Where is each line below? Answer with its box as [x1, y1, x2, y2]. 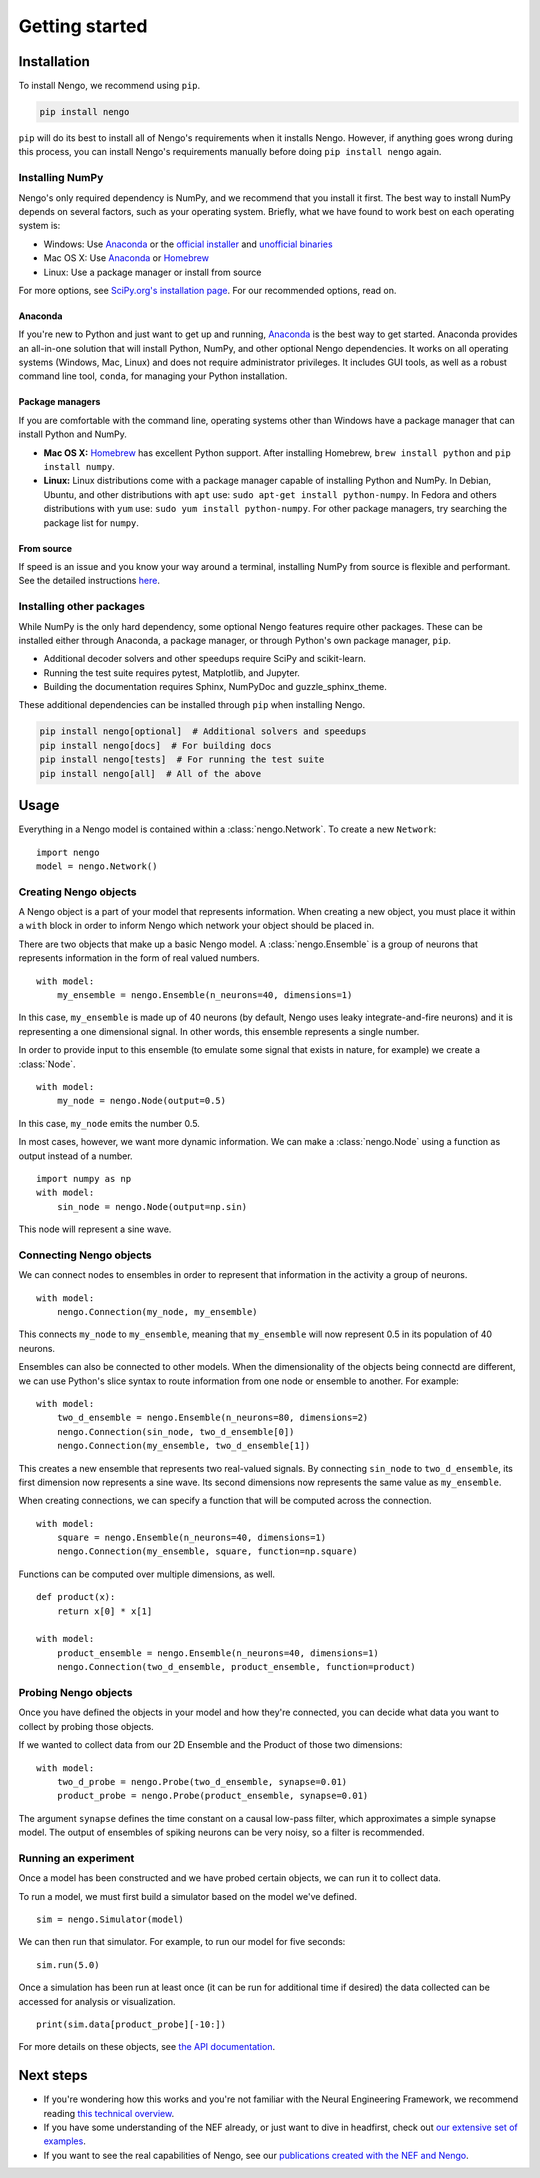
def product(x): [36, 1591, 116, 1603]
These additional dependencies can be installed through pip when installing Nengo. [18, 699, 365, 711]
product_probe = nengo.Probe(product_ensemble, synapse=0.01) [56, 1790, 369, 1802]
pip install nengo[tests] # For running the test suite [39, 754, 325, 765]
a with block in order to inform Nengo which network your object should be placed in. [18, 920, 375, 932]
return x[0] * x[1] [56, 1605, 153, 1617]
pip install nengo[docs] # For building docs [39, 740, 272, 751]
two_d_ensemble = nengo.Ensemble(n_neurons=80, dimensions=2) [56, 1412, 369, 1424]
